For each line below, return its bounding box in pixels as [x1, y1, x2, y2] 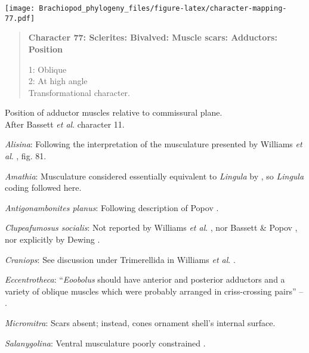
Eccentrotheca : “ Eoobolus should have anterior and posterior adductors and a [5, 273, 285, 286]
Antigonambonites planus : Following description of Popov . [5, 201, 219, 213]
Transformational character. [28, 86, 130, 98]
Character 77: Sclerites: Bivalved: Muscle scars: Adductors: [28, 31, 277, 44]
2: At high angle [28, 75, 88, 87]
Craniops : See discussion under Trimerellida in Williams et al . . [5, 253, 236, 265]
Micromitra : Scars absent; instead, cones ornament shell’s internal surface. [5, 317, 276, 329]
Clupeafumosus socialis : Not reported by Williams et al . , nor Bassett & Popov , [5, 221, 298, 234]
